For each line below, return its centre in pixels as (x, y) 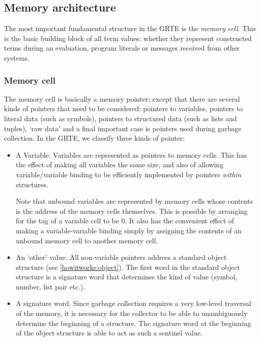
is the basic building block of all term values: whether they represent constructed (128, 38)
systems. (17, 57)
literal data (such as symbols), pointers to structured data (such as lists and (120, 118)
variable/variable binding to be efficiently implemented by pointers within (128, 174)
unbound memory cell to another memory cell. (87, 240)
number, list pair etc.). (50, 286)
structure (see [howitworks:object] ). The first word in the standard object (128, 267)
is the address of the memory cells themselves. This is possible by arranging (132, 211)
